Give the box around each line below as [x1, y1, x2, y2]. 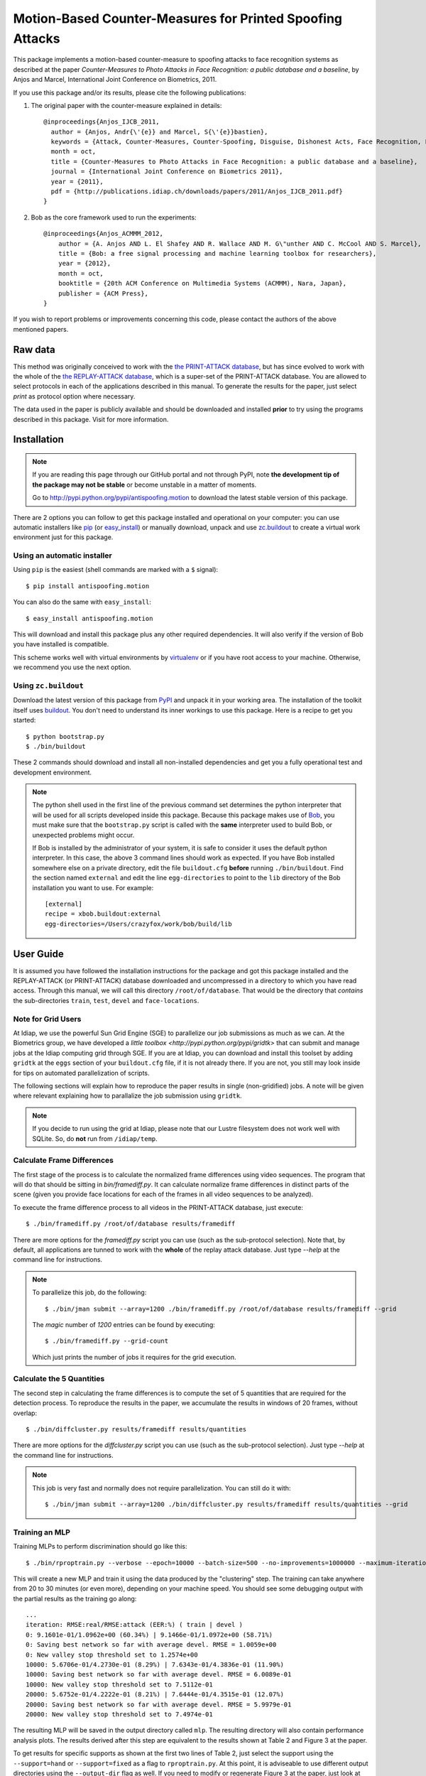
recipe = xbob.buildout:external [45, 910, 161, 918]
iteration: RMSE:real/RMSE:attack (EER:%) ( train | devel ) [26, 1620, 243, 1629]
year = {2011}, [50, 178, 104, 185]
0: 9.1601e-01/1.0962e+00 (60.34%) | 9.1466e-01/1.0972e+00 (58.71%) [26, 1630, 273, 1639]
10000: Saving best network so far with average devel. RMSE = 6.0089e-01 [26, 1670, 292, 1679]
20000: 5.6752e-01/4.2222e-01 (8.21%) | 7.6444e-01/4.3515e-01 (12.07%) [26, 1691, 284, 1699]
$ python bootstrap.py [26, 732, 105, 740]
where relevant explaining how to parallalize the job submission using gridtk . [13, 1091, 242, 1100]
